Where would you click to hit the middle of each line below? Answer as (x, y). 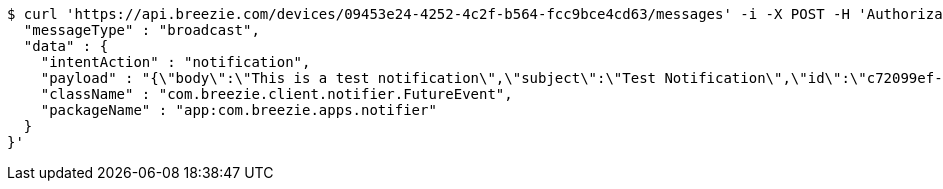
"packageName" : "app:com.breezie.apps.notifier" (238, 110)
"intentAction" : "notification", (175, 62)
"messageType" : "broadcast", (141, 30)
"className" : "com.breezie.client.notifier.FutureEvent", (276, 94)
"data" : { (66, 46)
